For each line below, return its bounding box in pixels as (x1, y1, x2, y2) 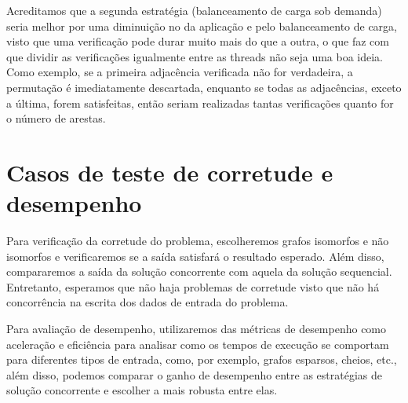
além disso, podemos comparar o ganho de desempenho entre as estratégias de (6, 366, 382, 383)
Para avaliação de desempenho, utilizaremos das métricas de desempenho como (6, 321, 387, 337)
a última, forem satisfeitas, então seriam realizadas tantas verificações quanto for (6, 94, 394, 111)
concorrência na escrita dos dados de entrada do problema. (6, 294, 289, 310)
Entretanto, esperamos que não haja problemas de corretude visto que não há (6, 278, 380, 295)
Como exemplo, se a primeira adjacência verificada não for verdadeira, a (6, 64, 353, 80)
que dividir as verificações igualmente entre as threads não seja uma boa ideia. (6, 48, 384, 64)
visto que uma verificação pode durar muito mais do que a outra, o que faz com (6, 33, 389, 49)
